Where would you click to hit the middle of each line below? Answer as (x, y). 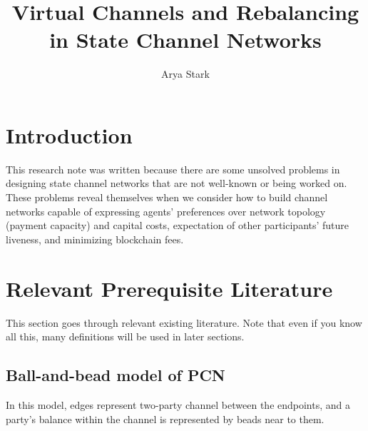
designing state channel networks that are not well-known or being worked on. (177, 183)
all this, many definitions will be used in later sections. (125, 336)
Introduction (69, 135)
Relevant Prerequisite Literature (169, 288)
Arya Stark (185, 74)
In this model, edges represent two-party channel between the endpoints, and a (178, 404)
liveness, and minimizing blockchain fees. (95, 239)
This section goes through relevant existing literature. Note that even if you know (184, 322)
